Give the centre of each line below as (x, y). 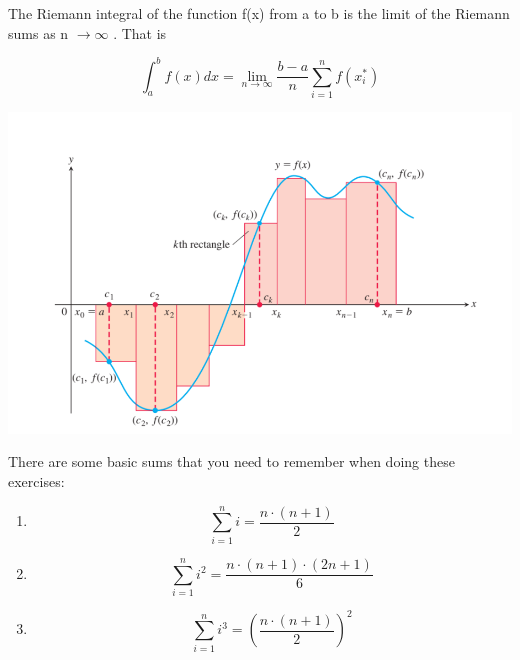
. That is (140, 32)
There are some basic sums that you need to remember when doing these (231, 461)
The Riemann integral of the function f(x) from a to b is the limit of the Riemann (259, 13)
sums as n (38, 32)
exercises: (36, 481)
